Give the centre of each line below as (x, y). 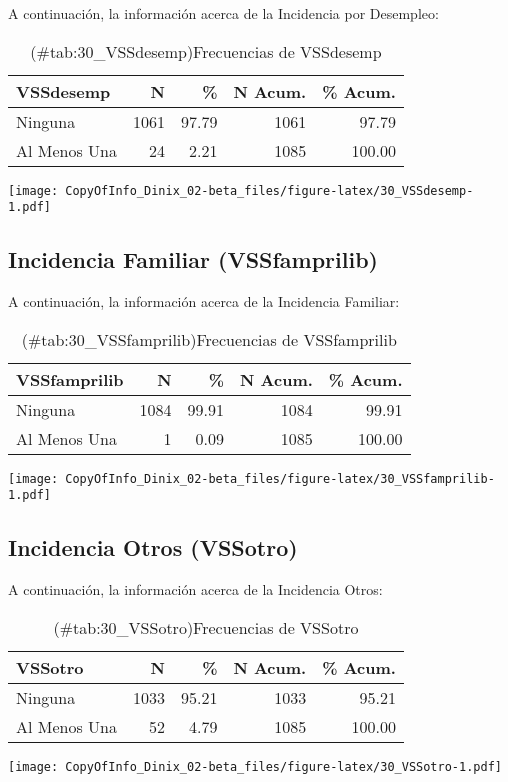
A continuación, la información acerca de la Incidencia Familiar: (204, 301)
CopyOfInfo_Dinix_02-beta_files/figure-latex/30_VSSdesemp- (269, 190)
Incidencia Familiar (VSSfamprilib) (193, 259)
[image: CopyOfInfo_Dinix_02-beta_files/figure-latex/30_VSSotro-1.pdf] (255, 766)
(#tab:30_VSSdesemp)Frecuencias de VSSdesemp (206, 51)
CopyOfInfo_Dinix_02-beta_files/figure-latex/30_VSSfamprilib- (280, 478)
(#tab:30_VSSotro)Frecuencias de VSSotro (206, 627)
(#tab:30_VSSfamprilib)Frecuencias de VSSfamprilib (209, 339)
